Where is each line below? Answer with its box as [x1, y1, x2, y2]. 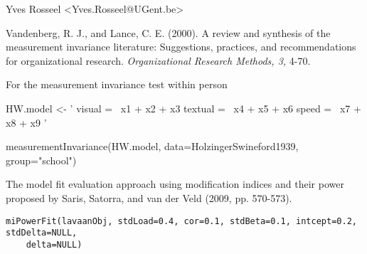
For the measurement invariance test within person [6, 77, 228, 92]
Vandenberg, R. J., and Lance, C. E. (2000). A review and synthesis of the [6, 25, 331, 40]
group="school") [6, 152, 77, 167]
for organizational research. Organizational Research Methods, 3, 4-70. [6, 53, 311, 68]
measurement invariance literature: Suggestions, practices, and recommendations [6, 39, 356, 54]
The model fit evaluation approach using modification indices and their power [6, 176, 344, 191]
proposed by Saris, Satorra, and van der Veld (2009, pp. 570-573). [6, 190, 292, 205]
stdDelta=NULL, [6, 228, 78, 238]
